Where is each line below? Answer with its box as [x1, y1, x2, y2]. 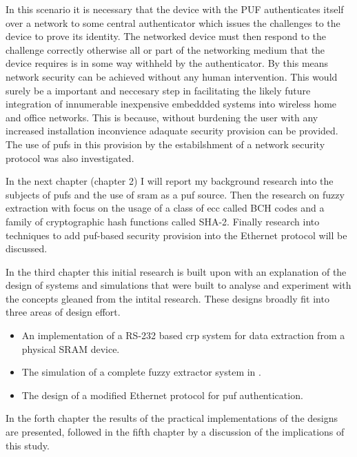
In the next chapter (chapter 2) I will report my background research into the [6, 174, 334, 188]
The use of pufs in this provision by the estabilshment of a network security [6, 136, 325, 151]
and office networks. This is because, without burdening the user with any [6, 110, 318, 124]
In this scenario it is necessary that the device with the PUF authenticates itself [6, 2, 344, 16]
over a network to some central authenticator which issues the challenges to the [6, 15, 340, 30]
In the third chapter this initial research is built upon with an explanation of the [6, 264, 347, 278]
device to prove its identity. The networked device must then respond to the [6, 29, 327, 43]
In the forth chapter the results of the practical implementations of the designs [6, 411, 338, 425]
